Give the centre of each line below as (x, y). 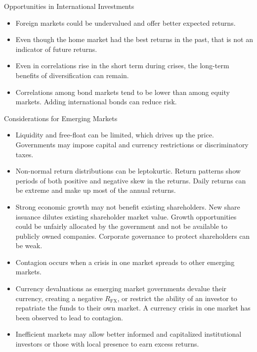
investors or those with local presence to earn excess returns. (107, 344)
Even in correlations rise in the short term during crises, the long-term (122, 66)
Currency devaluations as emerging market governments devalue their (121, 288)
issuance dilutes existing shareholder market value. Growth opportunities (126, 216)
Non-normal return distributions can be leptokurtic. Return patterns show (128, 171)
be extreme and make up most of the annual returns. (96, 190)
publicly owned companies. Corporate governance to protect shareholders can (133, 236)
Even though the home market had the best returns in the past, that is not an (134, 39)
